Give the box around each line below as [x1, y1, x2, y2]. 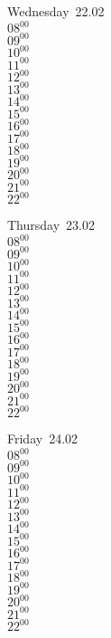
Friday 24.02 [7, 429, 79, 448]
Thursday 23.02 [7, 215, 95, 234]
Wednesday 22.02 [7, 2, 105, 20]
